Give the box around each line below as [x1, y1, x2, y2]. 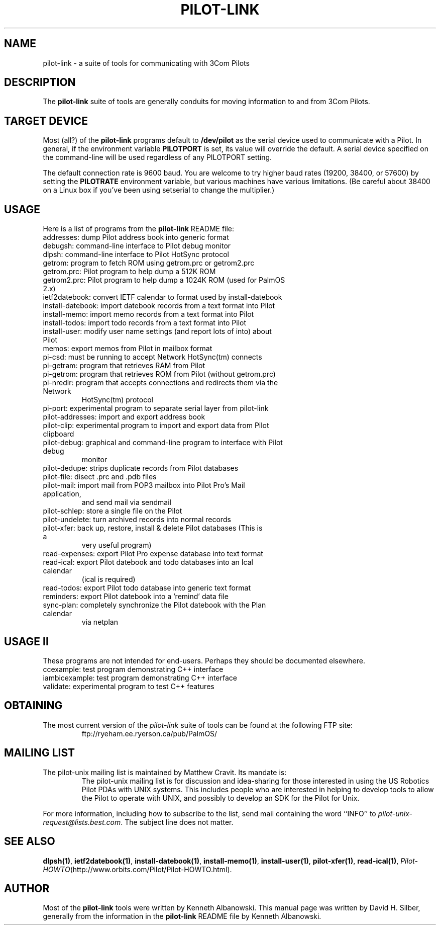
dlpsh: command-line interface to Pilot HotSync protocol [43, 250, 229, 259]
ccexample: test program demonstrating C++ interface [43, 664, 224, 673]
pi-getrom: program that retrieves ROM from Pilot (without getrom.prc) [43, 370, 276, 379]
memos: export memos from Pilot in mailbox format [43, 344, 212, 353]
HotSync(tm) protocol [81, 395, 153, 404]
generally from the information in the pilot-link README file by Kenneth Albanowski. [43, 912, 321, 921]
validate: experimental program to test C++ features [43, 682, 214, 691]
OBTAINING [4, 699, 63, 712]
